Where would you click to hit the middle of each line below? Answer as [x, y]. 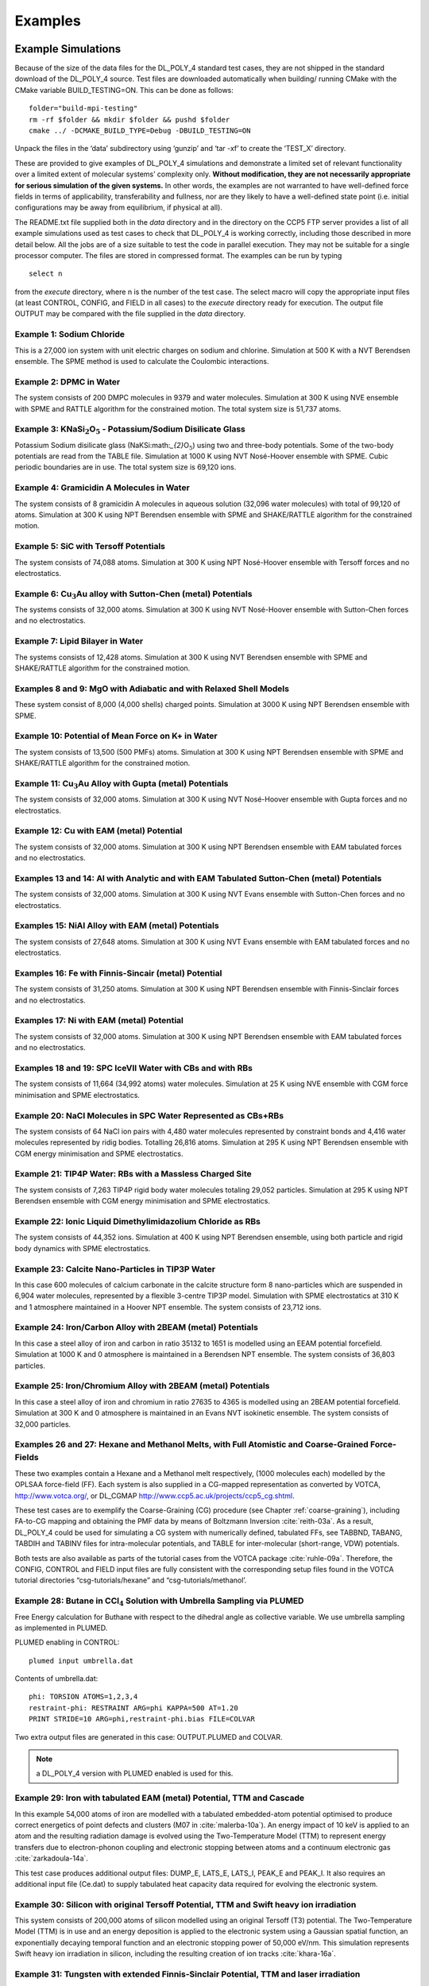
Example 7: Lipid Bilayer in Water [79, 641]
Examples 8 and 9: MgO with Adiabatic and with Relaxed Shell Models [152, 689]
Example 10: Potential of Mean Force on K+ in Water [116, 736]
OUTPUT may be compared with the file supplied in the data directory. [130, 314]
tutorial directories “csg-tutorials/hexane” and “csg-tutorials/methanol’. [131, 1580]
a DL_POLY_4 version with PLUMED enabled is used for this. [135, 1773]
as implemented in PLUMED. [61, 1628]
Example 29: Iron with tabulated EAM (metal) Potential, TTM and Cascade [160, 1798]
